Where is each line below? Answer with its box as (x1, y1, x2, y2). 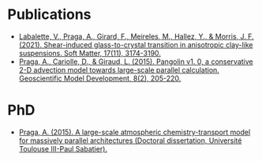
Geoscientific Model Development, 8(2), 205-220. (18, 73, 182, 83)
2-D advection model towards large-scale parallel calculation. (18, 65, 220, 74)
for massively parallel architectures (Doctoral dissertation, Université (18, 136, 242, 145)
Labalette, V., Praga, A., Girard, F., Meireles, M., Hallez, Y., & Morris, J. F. (18, 32, 254, 41)
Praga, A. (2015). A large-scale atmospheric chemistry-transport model (18, 127, 251, 137)
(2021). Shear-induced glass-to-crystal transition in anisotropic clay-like (18, 39, 253, 49)
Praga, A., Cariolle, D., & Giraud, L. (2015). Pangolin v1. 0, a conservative (18, 57, 253, 66)
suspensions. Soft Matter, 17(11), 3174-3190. (18, 48, 161, 58)
